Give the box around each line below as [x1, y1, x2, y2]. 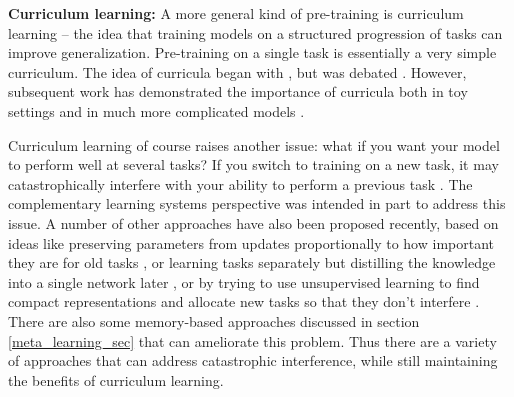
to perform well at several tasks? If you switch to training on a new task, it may [8, 154, 499, 175]
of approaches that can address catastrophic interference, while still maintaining [8, 350, 498, 371]
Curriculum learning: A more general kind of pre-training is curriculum [8, 3, 464, 23]
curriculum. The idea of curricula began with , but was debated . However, [8, 61, 467, 82]
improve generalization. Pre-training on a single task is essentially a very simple [8, 42, 497, 63]
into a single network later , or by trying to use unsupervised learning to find [8, 271, 480, 292]
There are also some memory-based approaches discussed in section [8, 310, 420, 331]
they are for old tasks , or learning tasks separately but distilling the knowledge [8, 252, 496, 273]
